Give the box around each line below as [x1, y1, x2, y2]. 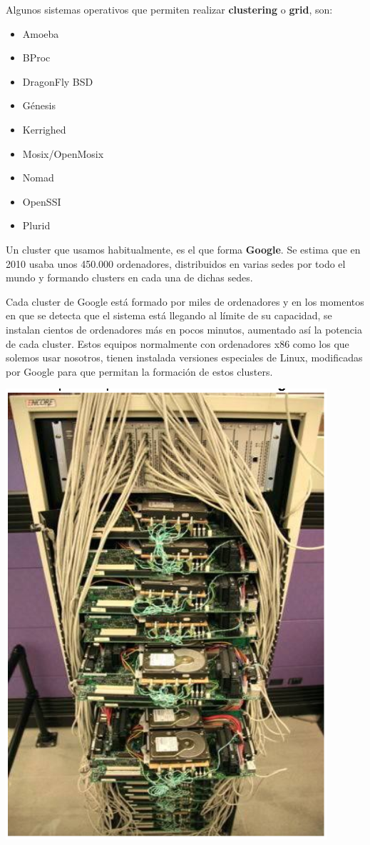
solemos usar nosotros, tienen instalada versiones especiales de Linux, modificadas [6, 350, 363, 365]
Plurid [22, 218, 51, 233]
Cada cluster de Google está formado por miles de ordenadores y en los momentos [6, 294, 364, 309]
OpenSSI [22, 194, 61, 209]
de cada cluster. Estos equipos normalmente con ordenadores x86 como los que [6, 336, 349, 351]
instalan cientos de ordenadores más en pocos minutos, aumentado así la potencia [6, 321, 362, 336]
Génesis [22, 98, 56, 113]
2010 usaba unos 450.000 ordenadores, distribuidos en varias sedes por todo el [6, 256, 346, 271]
